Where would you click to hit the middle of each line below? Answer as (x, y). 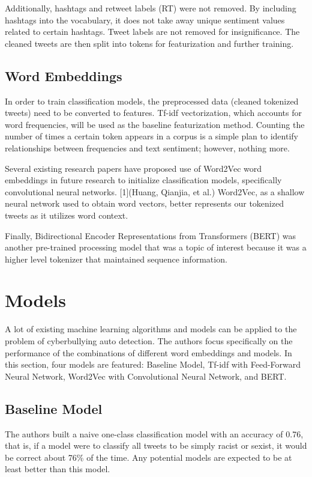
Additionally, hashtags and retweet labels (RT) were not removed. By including (151, 8)
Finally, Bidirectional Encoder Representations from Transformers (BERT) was (151, 235)
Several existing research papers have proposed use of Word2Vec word (133, 168)
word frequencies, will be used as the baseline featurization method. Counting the (155, 124)
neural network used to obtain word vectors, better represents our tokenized (144, 203)
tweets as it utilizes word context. (67, 215)
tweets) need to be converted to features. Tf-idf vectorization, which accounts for (154, 113)
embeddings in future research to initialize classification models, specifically (143, 180)
